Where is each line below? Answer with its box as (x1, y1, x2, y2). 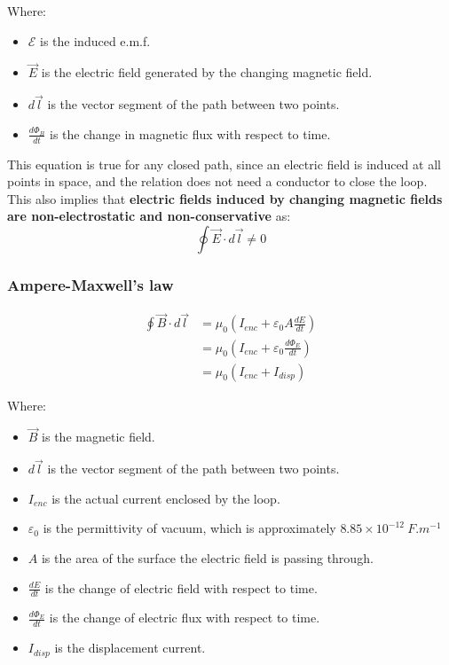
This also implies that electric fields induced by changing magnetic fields (7, 189, 443, 207)
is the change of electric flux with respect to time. (49, 608, 320, 627)
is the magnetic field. (42, 427, 155, 446)
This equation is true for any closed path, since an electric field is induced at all (7, 154, 441, 173)
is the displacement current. (54, 638, 206, 657)
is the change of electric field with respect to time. (44, 578, 318, 597)
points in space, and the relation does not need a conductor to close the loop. (7, 172, 428, 191)
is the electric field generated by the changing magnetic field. (41, 63, 373, 82)
